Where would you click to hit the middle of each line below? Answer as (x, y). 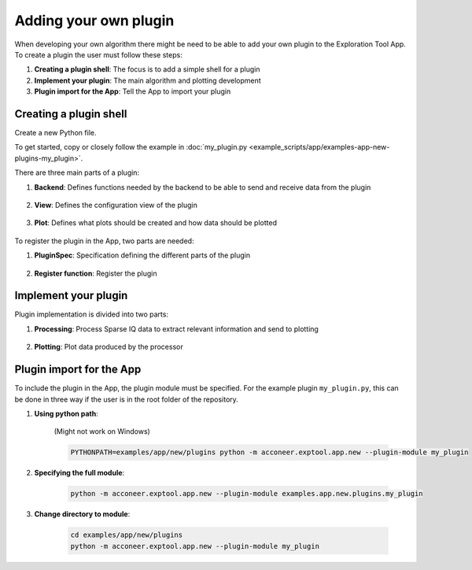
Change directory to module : (82, 514)
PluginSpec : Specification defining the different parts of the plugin (142, 255)
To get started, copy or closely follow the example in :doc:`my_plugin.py (131, 147)
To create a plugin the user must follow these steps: (98, 54)
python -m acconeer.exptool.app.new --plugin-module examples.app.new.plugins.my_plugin (247, 494)
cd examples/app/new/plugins (127, 535)
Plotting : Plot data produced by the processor (109, 347)
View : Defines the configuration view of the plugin (116, 205)
